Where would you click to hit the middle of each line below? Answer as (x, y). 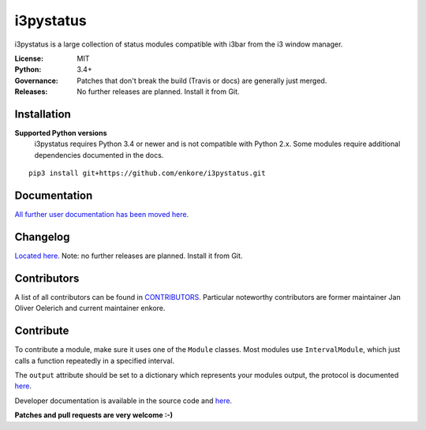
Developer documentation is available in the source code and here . (123, 400)
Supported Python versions (61, 133)
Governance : (36, 80)
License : (29, 58)
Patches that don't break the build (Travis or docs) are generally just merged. (202, 80)
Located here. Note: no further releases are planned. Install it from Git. (129, 256)
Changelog (42, 237)
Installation (43, 114)
